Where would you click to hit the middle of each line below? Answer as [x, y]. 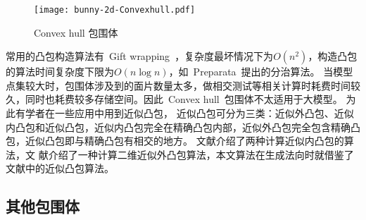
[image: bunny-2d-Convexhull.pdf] [115, 10]
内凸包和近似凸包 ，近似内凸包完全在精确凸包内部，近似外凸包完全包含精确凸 [183, 127]
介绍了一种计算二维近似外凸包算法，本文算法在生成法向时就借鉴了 [201, 154]
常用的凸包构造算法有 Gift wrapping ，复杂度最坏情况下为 [140, 56]
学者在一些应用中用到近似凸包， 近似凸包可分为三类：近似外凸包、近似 [189, 113]
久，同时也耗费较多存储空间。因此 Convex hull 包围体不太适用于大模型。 [174, 99]
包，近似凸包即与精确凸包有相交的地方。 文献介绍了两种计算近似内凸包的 [175, 141]
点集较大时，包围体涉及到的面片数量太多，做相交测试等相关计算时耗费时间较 [183, 85]
